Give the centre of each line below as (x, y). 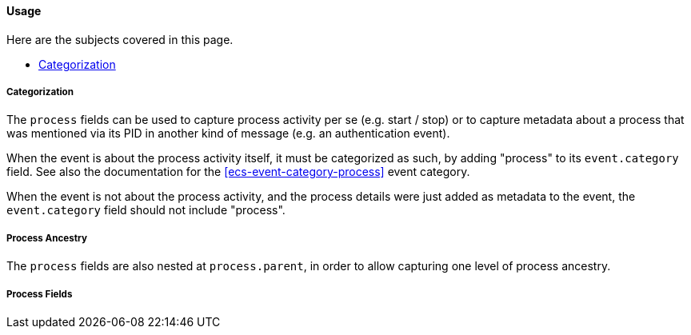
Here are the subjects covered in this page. (120, 39)
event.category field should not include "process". (146, 210)
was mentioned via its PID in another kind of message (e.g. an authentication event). (228, 134)
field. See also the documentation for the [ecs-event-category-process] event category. (238, 172)
